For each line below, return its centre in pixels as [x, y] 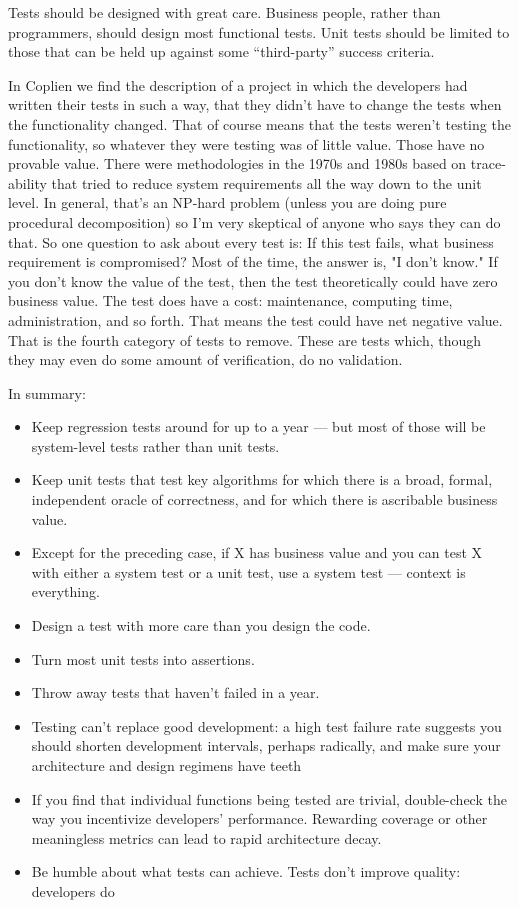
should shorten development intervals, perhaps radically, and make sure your [266, 745]
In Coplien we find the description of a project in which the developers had [238, 84]
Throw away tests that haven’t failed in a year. [175, 692]
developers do [73, 890]
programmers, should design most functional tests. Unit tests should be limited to [259, 31]
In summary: [47, 392]
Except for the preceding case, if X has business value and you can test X [257, 552]
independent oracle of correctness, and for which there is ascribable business [264, 499]
